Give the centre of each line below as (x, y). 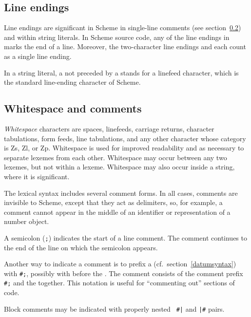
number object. (27, 221)
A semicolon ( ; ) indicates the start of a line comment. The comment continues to (125, 237)
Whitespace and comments (73, 108)
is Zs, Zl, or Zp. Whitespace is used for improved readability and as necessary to (124, 148)
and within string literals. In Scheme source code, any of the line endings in (117, 37)
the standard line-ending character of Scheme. (72, 82)
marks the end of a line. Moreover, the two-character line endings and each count (125, 47)
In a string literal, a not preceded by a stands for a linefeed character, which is (121, 72)
